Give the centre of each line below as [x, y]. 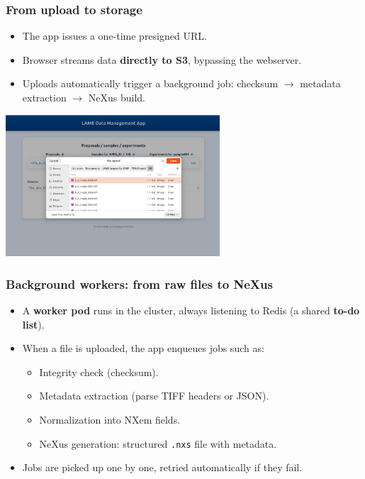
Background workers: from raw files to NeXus [139, 283]
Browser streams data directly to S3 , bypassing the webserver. [162, 59]
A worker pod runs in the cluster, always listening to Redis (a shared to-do [191, 310]
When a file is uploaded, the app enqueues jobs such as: [143, 348]
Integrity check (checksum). [99, 371]
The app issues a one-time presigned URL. [114, 36]
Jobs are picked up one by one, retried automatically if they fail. [162, 467]
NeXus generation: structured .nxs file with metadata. [158, 443]
